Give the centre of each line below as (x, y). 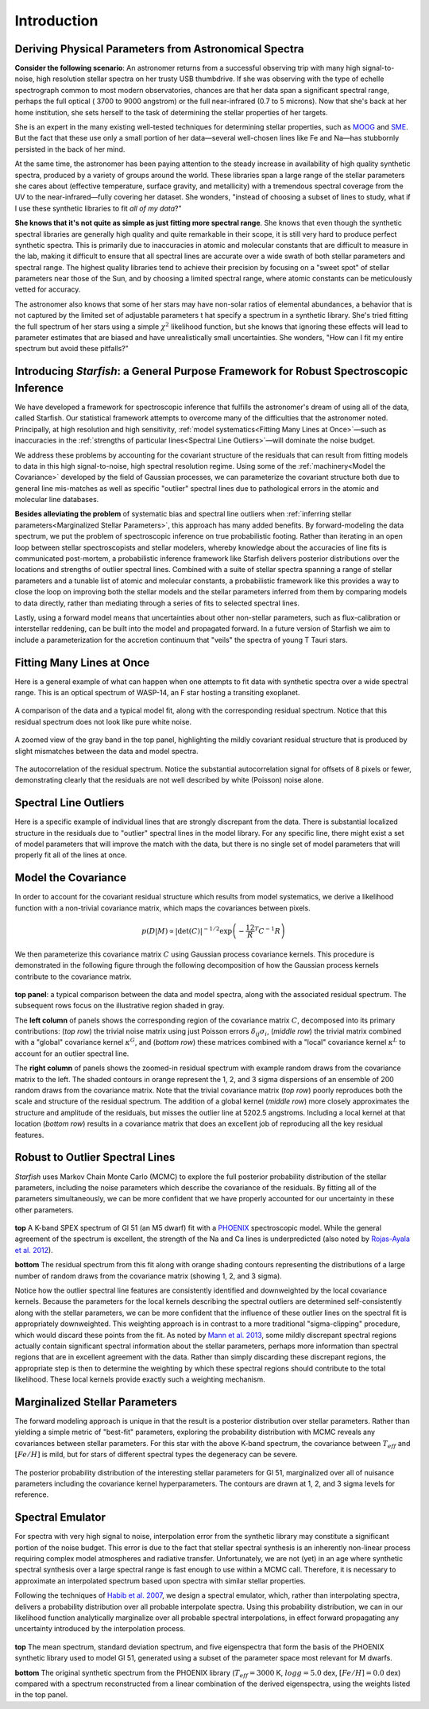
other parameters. (44, 1210)
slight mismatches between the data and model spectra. (106, 751)
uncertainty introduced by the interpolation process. (100, 1629)
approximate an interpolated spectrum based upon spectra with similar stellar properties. (160, 1580)
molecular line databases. (57, 500)
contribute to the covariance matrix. (73, 976)
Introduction (56, 21)
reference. (32, 1494)
